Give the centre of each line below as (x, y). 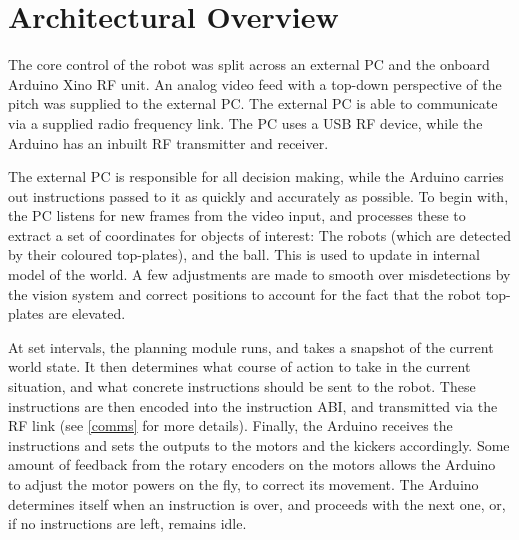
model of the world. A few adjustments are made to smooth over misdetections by (259, 274)
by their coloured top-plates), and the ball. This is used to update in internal (244, 254)
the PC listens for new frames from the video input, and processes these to (237, 215)
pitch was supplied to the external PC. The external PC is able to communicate (253, 103)
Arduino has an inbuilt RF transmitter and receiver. (168, 142)
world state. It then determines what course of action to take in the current (239, 366)
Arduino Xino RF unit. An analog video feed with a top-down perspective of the (255, 83)
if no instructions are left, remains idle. (127, 523)
